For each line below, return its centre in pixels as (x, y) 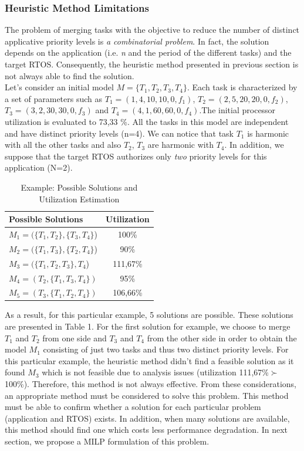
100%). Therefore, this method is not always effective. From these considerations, (151, 384)
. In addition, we (254, 145)
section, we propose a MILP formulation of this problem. (107, 441)
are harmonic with (180, 145)
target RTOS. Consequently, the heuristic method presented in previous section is (152, 64)
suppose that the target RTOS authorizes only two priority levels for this (136, 156)
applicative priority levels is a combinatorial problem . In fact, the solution (137, 41)
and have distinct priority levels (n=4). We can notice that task (119, 133)
